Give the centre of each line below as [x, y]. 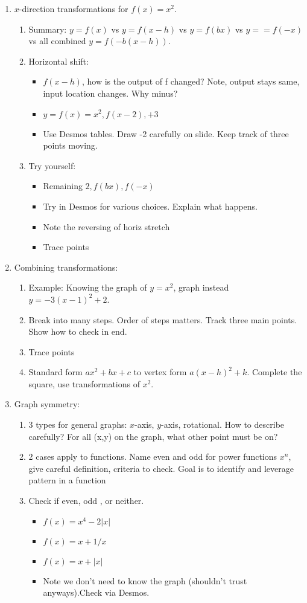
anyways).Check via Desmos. [96, 592]
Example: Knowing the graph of [88, 287]
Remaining [63, 186]
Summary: [48, 29]
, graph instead [201, 287]
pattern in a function [67, 480]
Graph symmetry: [47, 404]
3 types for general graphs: [78, 424]
